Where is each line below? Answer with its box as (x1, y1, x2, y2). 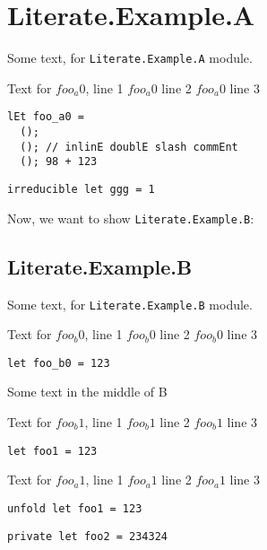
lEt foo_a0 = (7, 110, 84, 124)
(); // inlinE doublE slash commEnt (20, 140, 238, 153)
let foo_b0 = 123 (7, 356, 110, 370)
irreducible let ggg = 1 (7, 183, 155, 196)
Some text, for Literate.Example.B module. (7, 294, 253, 313)
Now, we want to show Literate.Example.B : (7, 208, 254, 227)
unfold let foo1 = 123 (7, 502, 142, 515)
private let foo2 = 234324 (7, 529, 168, 543)
